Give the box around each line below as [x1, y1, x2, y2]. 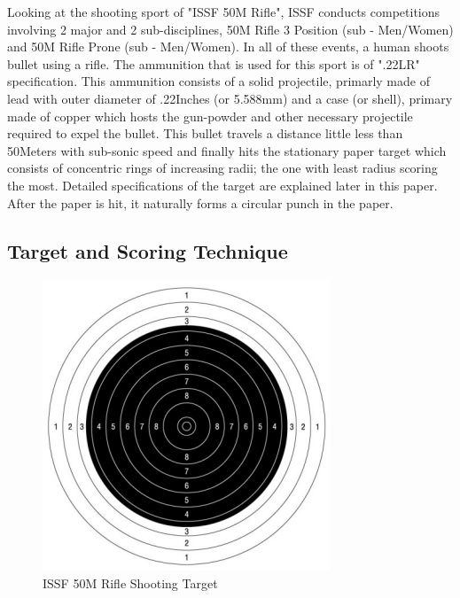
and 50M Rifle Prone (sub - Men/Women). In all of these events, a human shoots [7, 37, 449, 56]
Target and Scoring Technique [7, 237, 288, 264]
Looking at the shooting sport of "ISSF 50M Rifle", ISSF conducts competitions [7, 3, 441, 20]
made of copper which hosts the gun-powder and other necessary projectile [7, 106, 413, 125]
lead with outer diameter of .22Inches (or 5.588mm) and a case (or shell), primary [7, 89, 453, 107]
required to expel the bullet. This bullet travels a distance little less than [7, 124, 403, 143]
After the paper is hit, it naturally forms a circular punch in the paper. [7, 193, 394, 212]
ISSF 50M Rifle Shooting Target [43, 573, 218, 592]
